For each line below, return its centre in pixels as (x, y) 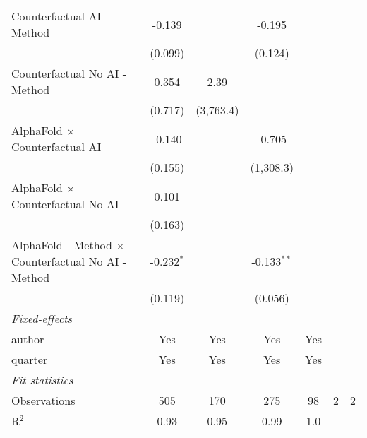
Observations (43, 400)
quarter (30, 359)
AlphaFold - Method (62, 245)
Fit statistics (42, 380)
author (28, 339)
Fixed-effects (42, 318)
